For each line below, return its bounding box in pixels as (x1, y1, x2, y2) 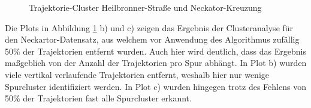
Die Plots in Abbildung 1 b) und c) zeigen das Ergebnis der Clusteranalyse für (5, 21, 294, 34)
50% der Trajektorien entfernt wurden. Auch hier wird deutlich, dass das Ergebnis (5, 44, 306, 57)
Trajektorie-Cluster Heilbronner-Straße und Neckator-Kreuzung (29, 1, 262, 13)
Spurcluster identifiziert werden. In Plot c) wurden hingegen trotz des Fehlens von (5, 80, 306, 92)
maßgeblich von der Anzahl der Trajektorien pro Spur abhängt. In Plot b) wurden (5, 56, 307, 69)
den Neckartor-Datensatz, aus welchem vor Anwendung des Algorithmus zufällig (5, 33, 300, 46)
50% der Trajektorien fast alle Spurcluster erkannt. (5, 92, 192, 104)
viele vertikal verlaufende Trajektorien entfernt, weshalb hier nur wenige (5, 68, 269, 80)
